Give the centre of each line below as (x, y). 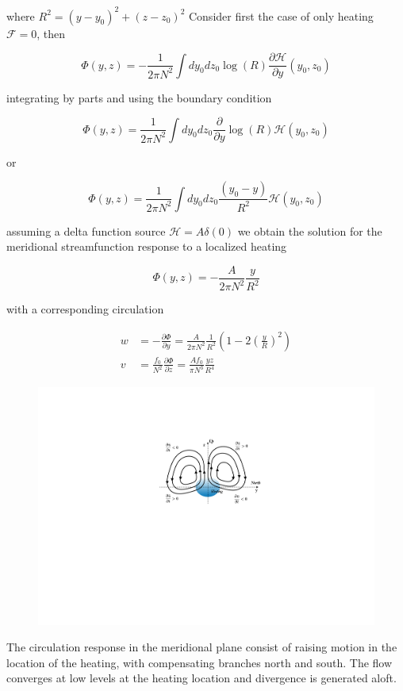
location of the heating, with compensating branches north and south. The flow (200, 662)
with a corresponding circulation (85, 309)
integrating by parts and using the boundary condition (139, 97)
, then (51, 33)
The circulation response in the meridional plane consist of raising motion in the (202, 647)
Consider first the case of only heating (281, 15)
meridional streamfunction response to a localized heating (147, 246)
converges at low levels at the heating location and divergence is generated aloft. (201, 678)
